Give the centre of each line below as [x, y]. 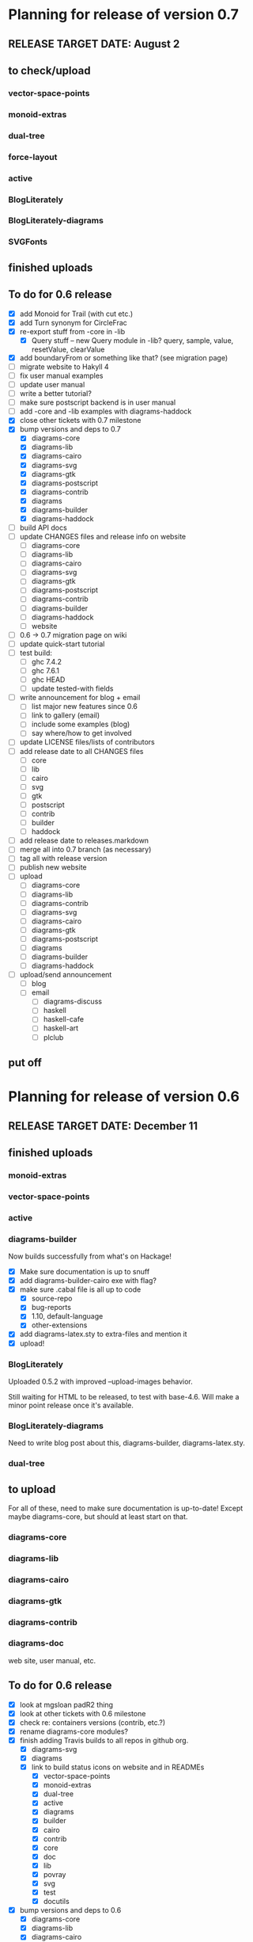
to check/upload [49, 70]
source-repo [52, 1298]
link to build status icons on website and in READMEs [118, 1767]
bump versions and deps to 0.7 [70, 429]
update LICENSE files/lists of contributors [87, 742]
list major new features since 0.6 [85, 706]
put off [25, 1062]
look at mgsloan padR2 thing [66, 1704]
